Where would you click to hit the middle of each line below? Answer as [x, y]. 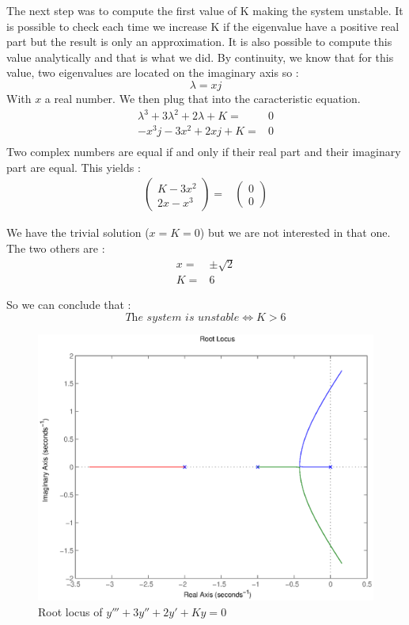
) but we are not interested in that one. [295, 232]
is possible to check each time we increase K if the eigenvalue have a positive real [203, 26]
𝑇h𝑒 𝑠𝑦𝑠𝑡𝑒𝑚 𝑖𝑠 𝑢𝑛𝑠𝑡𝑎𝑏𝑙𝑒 [182, 317]
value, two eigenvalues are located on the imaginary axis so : [153, 72]
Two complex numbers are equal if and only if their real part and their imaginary [204, 152]
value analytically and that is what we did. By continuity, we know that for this [200, 57]
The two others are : [56, 248]
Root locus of [70, 611]
